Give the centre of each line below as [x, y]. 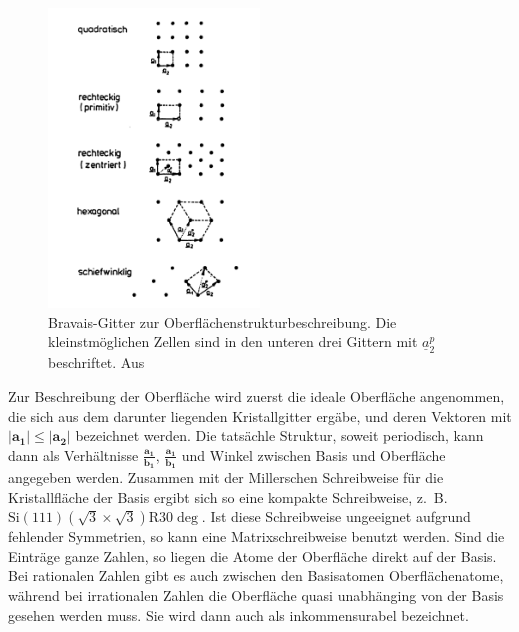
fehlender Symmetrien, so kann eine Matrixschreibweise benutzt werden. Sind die [256, 536]
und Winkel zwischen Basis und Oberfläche [313, 454]
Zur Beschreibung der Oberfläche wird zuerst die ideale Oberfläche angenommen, [256, 395]
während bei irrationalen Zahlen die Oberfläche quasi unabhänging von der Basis [256, 594]
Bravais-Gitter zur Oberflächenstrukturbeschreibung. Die [222, 321]
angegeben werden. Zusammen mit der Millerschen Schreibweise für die [226, 476]
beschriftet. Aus [96, 362]
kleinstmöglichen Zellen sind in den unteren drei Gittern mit [233, 341]
